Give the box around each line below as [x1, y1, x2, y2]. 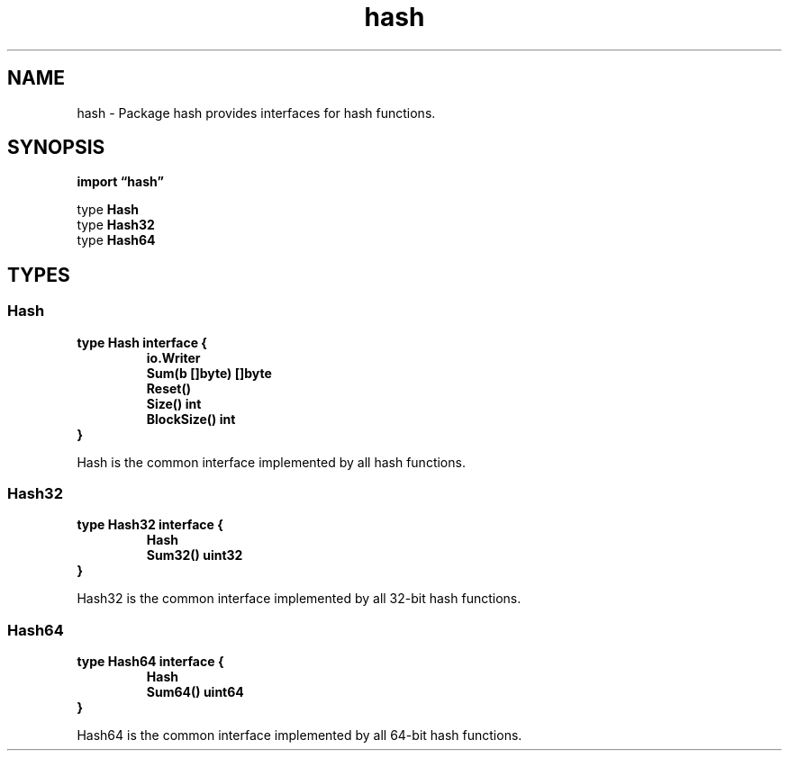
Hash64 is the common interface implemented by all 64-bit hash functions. [77, 727, 522, 744]
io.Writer [146, 349, 201, 365]
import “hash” [77, 174, 164, 190]
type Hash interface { [77, 334, 207, 350]
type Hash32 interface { [77, 517, 223, 533]
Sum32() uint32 [146, 547, 243, 564]
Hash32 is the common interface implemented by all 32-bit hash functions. [77, 591, 521, 607]
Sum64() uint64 [146, 684, 244, 700]
